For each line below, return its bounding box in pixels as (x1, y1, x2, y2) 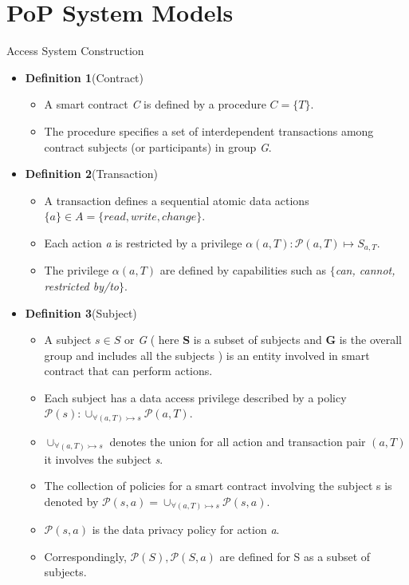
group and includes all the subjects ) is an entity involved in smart (44, 346, 370, 363)
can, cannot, (335, 262, 395, 279)
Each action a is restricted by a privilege (44, 234, 242, 251)
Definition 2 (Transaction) (25, 165, 158, 182)
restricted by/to (44, 277, 119, 294)
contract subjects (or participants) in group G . (44, 138, 272, 155)
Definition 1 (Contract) (25, 69, 144, 85)
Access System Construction (6, 42, 144, 59)
